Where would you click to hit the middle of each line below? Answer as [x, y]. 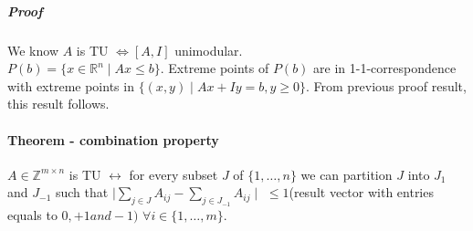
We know [33, 50]
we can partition [347, 174]
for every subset [173, 174]
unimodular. [209, 50]
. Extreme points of [215, 68]
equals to [32, 214]
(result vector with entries [361, 192]
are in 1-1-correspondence [385, 68]
